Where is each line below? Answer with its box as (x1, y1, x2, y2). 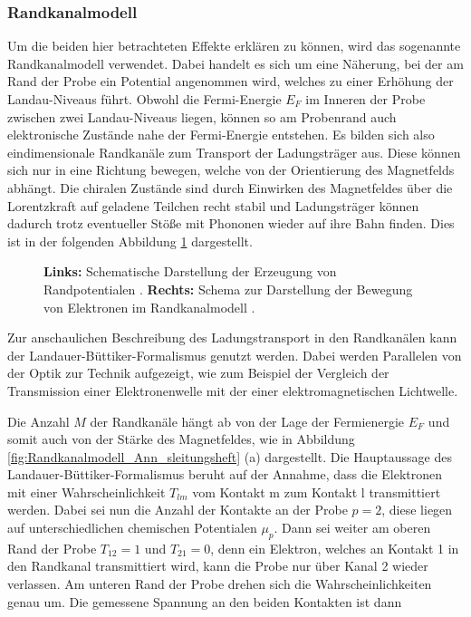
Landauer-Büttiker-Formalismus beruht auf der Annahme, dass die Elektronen (7, 465, 443, 484)
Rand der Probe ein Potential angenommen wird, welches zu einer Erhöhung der (7, 72, 454, 91)
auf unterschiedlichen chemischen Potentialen (7, 518, 257, 537)
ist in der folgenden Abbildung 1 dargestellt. (7, 231, 253, 250)
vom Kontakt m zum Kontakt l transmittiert (192, 482, 441, 501)
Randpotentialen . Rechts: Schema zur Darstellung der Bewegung (43, 279, 413, 298)
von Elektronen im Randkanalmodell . (43, 297, 255, 316)
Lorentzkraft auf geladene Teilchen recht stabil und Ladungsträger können (7, 196, 419, 215)
